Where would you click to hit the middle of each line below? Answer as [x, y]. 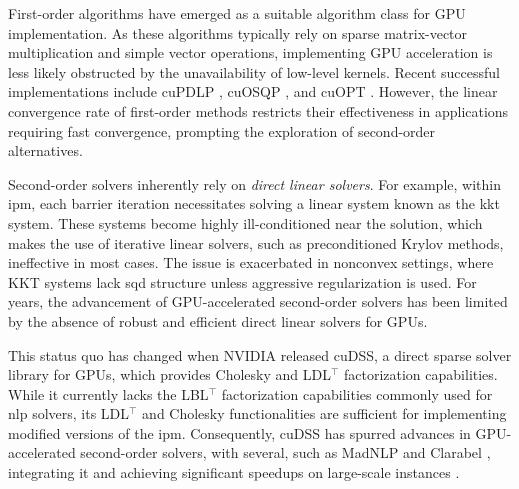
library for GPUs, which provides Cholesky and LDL [169, 374]
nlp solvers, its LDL [69, 413]
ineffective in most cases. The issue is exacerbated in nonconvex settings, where [251, 262]
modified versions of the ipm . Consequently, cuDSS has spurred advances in [239, 432]
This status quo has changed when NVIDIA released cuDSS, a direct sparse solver [260, 354]
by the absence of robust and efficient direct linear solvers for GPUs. [218, 320]
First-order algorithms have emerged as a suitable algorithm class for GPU [237, 13]
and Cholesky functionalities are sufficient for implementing [324, 413]
